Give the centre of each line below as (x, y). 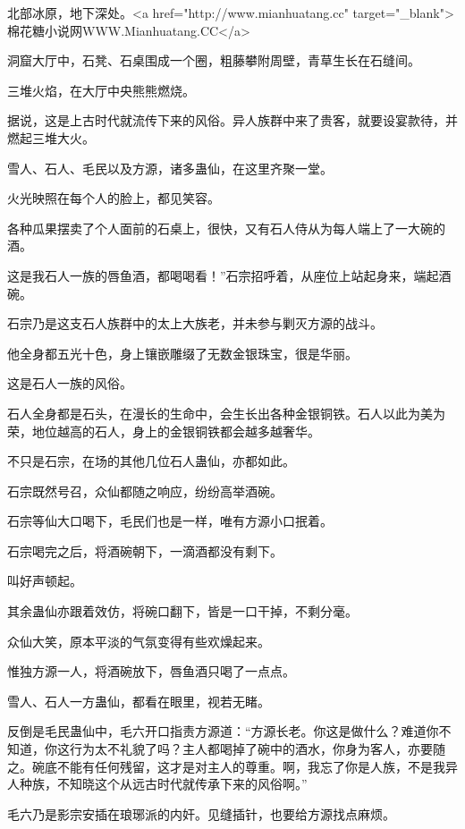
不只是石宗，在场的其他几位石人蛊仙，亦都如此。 (151, 461)
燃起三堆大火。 (51, 137)
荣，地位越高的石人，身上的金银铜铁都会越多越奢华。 (164, 431)
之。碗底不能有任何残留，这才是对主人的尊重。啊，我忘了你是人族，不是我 (226, 766)
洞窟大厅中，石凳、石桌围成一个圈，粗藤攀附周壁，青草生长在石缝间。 (214, 60)
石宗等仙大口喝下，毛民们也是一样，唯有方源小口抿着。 (170, 521)
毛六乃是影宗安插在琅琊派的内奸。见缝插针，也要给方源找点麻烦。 (201, 813)
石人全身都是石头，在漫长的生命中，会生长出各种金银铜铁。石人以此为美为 (226, 413)
